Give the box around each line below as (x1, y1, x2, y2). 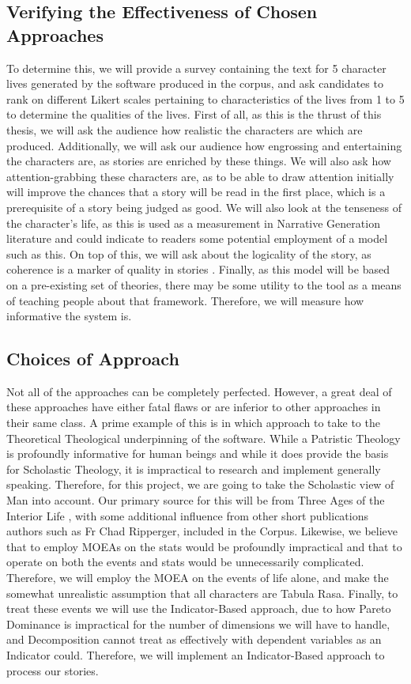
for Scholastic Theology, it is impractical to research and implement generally (6, 460, 381, 477)
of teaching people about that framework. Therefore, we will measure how (6, 292, 364, 308)
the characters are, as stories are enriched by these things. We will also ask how (6, 153, 391, 169)
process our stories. (6, 662, 99, 678)
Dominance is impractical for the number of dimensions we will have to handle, (6, 615, 390, 632)
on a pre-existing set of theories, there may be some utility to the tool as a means (6, 276, 402, 293)
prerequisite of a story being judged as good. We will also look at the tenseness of (6, 198, 402, 215)
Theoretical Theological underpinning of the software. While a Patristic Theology (6, 429, 401, 446)
